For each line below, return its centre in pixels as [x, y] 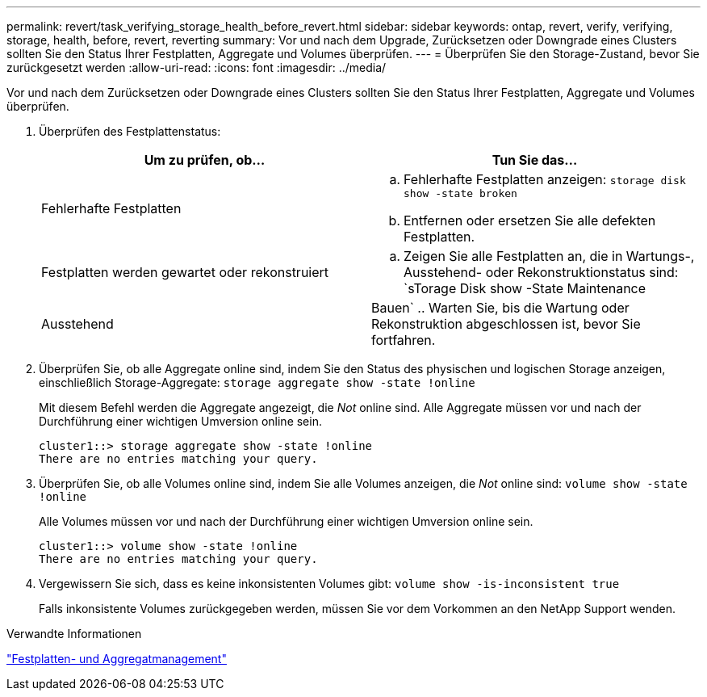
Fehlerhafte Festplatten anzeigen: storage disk [545, 179]
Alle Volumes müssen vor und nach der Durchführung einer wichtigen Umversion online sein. [286, 521]
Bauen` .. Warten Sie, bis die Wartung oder [500, 308]
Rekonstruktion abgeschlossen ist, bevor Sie [506, 324]
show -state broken [460, 193]
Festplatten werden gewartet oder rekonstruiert [185, 272]
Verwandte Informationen [74, 634]
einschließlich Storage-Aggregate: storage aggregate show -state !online [257, 382]
